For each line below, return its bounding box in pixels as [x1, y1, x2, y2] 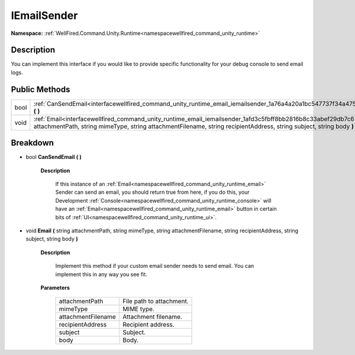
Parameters [40, 284, 70, 291]
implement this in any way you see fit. [55, 270, 147, 278]
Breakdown [11, 138, 54, 148]
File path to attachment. [122, 297, 189, 305]
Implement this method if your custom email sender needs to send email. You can [55, 263, 254, 270]
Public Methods [11, 84, 70, 94]
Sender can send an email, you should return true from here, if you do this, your [55, 188, 250, 196]
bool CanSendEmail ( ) [25, 153, 82, 161]
